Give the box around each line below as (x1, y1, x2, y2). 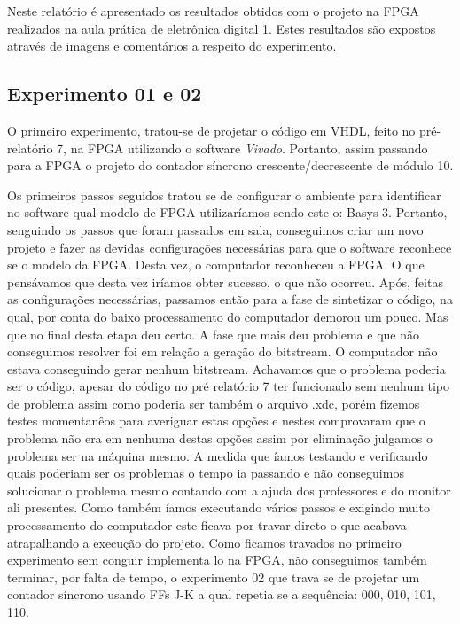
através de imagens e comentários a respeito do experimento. (7, 36, 337, 55)
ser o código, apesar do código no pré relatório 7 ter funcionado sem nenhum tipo (7, 377, 450, 395)
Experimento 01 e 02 (7, 80, 202, 107)
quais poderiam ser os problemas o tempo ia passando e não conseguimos (7, 464, 404, 482)
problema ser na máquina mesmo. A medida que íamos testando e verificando (7, 446, 428, 464)
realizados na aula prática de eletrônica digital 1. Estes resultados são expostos (7, 19, 436, 37)
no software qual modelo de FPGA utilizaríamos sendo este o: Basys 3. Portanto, (7, 203, 448, 222)
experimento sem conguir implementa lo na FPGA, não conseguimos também (7, 550, 427, 569)
